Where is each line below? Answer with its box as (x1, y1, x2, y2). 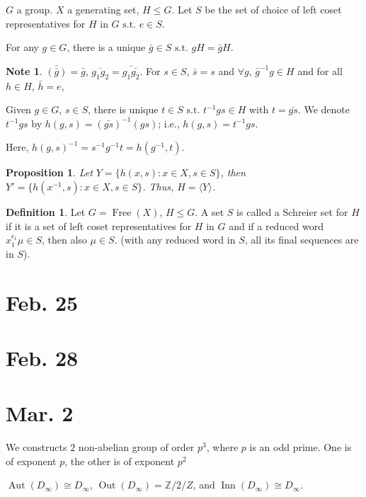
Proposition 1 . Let (6, 165, 93, 180)
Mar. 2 (6, 399, 74, 428)
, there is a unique (67, 40, 146, 55)
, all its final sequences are (244, 232, 359, 247)
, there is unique (88, 102, 159, 117)
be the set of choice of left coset (205, 2, 342, 16)
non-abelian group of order (78, 440, 195, 455)
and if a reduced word (229, 218, 324, 233)
